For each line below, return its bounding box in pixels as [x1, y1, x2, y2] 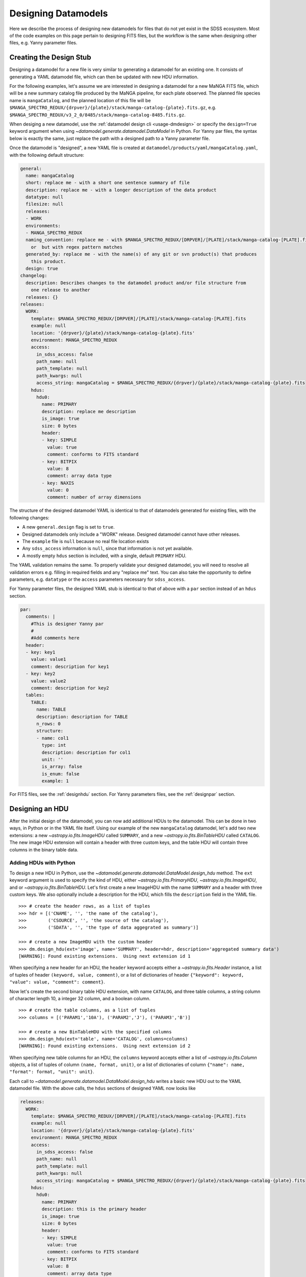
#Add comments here [31, 635, 80, 641]
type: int [41, 742, 66, 748]
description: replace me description [41, 409, 136, 414]
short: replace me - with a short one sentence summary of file [25, 180, 190, 186]
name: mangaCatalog [25, 173, 74, 178]
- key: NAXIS [41, 480, 74, 486]
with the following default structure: [9, 152, 84, 158]
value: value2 [31, 678, 66, 684]
